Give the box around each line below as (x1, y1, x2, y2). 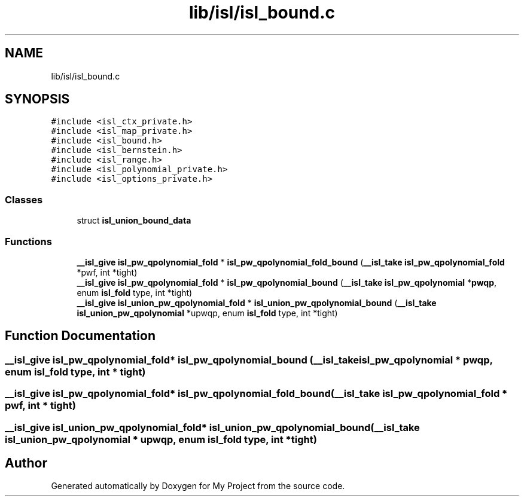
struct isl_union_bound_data (77, 215, 191, 226)
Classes (5, 193, 43, 206)
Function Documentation (5, 328, 156, 344)
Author (5, 455, 47, 471)
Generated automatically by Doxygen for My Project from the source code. (51, 481, 345, 491)
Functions (5, 235, 52, 248)
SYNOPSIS (5, 91, 70, 107)
